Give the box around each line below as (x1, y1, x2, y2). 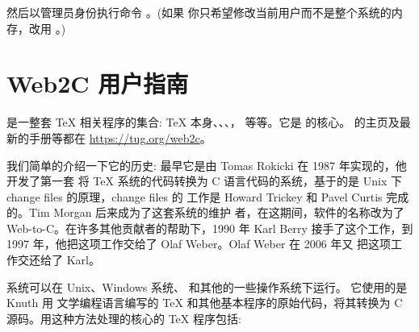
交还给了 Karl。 (17, 251, 100, 268)
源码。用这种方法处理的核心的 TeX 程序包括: (6, 309, 241, 326)
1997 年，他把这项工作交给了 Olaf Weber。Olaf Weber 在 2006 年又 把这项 (6, 235, 392, 252)
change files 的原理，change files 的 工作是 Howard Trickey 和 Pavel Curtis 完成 (6, 188, 409, 205)
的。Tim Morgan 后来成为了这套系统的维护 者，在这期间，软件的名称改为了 (6, 204, 404, 221)
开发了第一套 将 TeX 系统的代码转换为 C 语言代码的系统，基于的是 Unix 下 (6, 172, 402, 189)
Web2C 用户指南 (6, 67, 189, 100)
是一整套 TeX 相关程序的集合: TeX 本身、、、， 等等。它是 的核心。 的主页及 (6, 114, 400, 131)
